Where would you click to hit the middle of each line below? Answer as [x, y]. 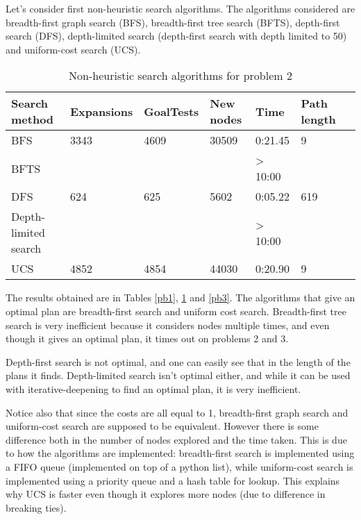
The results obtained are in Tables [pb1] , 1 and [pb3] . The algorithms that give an [180, 297]
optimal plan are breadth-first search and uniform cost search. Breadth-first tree [176, 311]
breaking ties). [36, 507]
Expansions [101, 111]
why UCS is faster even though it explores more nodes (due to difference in [166, 494]
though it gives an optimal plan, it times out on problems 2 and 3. [147, 338]
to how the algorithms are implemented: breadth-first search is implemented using [180, 453]
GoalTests [171, 111]
